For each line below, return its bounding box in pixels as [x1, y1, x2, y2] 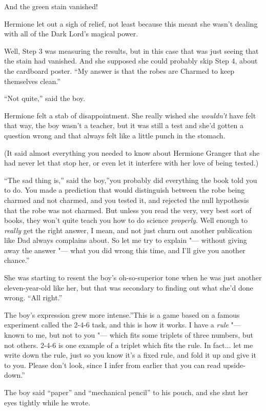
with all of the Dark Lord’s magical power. [4, 28, 138, 39]
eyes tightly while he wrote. [4, 397, 91, 407]
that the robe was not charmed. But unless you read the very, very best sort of [4, 204, 252, 215]
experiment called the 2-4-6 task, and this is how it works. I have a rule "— [4, 319, 241, 330]
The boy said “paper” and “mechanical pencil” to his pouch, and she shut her [4, 387, 248, 397]
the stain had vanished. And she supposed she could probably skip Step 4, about [4, 55, 258, 66]
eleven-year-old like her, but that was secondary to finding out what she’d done [4, 282, 253, 293]
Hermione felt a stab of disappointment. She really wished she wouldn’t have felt [4, 110, 256, 120]
